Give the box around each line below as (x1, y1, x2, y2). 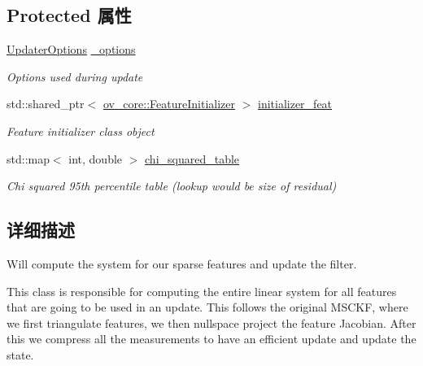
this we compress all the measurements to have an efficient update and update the (7, 330, 416, 347)
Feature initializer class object (7, 122, 155, 139)
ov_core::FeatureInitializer (102, 95, 235, 112)
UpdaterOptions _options (7, 41, 136, 58)
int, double (68, 150, 123, 167)
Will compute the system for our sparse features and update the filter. (7, 255, 357, 272)
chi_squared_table (145, 150, 240, 167)
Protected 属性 (7, 2, 132, 28)
